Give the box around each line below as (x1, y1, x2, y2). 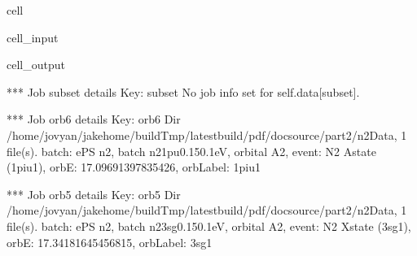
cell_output (7, 56, 65, 73)
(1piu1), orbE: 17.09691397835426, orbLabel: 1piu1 (7, 158, 261, 176)
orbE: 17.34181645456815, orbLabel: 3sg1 (7, 233, 213, 250)
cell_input (7, 28, 59, 46)
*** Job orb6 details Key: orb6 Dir (7, 111, 181, 128)
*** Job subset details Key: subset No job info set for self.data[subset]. (7, 83, 360, 100)
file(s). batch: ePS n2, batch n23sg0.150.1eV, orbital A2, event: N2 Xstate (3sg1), (7, 217, 411, 234)
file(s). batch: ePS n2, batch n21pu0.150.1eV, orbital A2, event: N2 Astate (7, 142, 376, 159)
